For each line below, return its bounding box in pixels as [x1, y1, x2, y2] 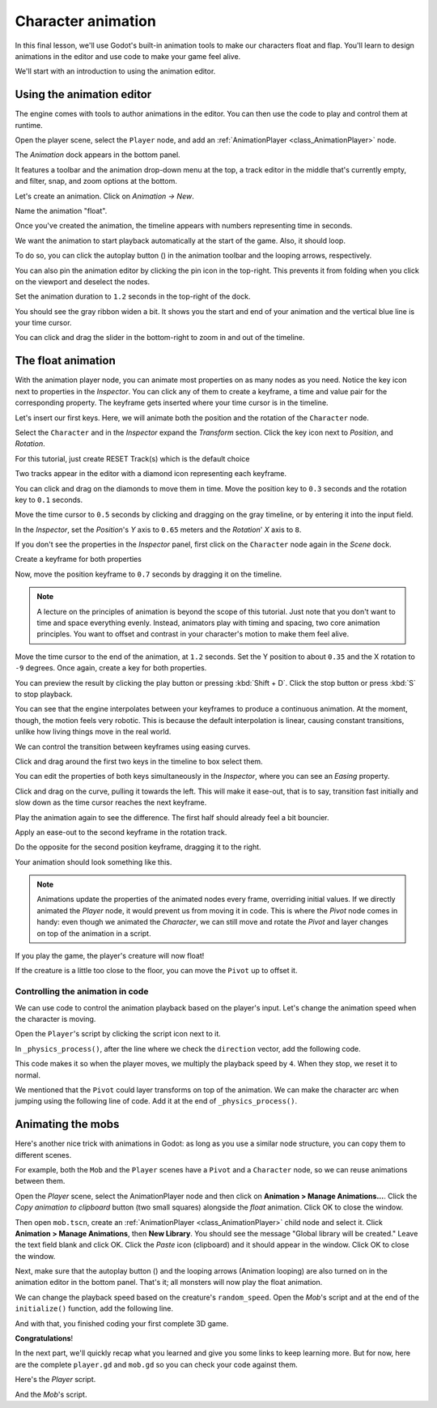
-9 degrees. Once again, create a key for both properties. [15, 663, 207, 673]
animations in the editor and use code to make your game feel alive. [15, 51, 241, 61]
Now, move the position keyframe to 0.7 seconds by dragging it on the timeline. [15, 569, 282, 579]
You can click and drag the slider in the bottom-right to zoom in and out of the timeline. [15, 333, 305, 342]
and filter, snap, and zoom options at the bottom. [15, 177, 177, 186]
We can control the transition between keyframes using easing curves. [15, 742, 251, 751]
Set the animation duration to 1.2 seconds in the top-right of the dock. [15, 291, 251, 301]
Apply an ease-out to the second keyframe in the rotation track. [15, 827, 227, 837]
